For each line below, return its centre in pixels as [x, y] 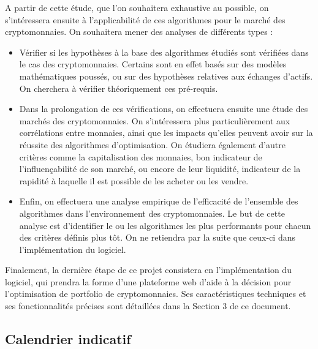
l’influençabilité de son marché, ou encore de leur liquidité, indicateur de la [160, 169]
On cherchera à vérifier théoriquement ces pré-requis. [119, 88]
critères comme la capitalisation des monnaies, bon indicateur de [141, 156]
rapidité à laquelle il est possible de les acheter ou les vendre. [134, 180]
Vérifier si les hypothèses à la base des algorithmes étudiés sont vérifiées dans [164, 52]
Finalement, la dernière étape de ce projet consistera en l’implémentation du [148, 270]
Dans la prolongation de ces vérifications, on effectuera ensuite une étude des [164, 109]
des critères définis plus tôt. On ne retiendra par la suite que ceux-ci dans [157, 237]
